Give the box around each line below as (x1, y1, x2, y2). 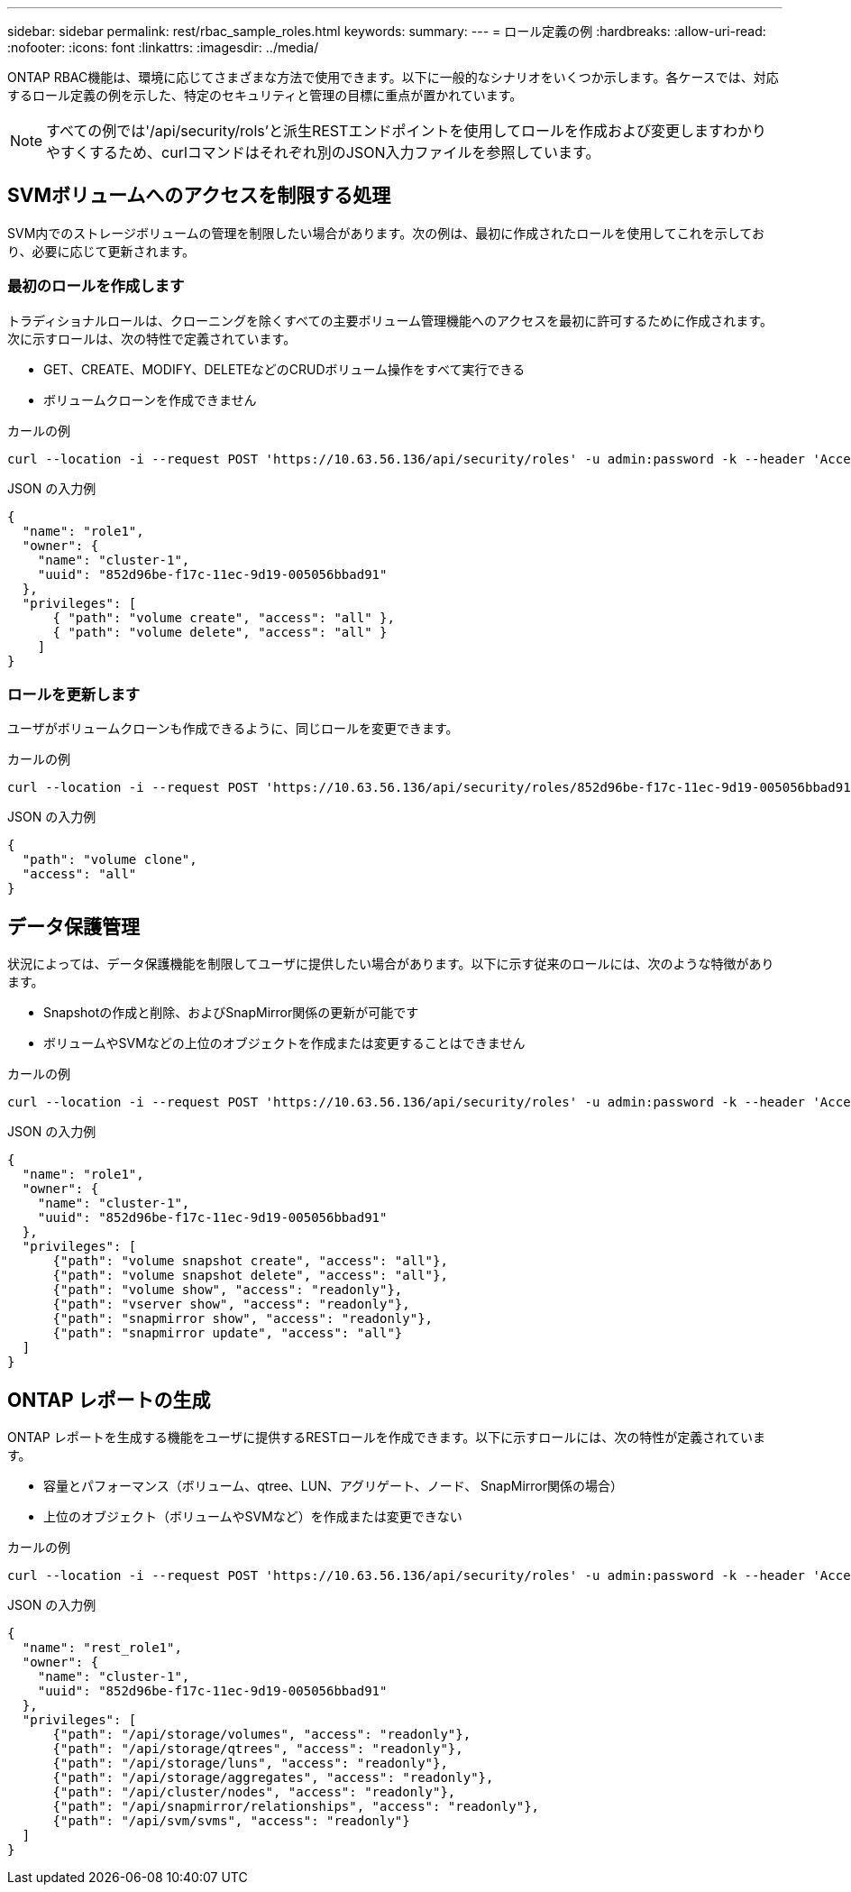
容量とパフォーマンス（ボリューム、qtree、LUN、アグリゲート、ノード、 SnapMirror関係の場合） (43, 1478, 624, 1494)
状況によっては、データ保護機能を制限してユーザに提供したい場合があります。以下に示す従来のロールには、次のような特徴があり (7, 956, 774, 972)
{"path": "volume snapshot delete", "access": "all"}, (52, 1268, 448, 1283)
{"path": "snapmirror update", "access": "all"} (52, 1326, 403, 1341)
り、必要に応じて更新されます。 (7, 243, 196, 259)
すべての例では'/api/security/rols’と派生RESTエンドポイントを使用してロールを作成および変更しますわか (46, 122, 752, 140)
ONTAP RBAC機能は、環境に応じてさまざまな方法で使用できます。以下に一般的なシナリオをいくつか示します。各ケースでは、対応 (7, 69, 779, 85)
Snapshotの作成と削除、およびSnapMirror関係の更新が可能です (43, 1005, 419, 1021)
